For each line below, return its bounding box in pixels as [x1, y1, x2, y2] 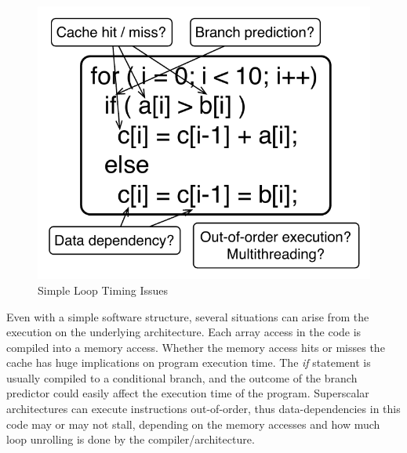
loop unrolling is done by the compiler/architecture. [6, 431, 255, 448]
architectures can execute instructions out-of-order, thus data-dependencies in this [6, 400, 401, 417]
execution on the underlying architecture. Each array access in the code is [6, 324, 362, 340]
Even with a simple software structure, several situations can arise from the [6, 308, 369, 324]
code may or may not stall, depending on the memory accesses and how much [6, 415, 380, 432]
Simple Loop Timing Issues [38, 281, 169, 298]
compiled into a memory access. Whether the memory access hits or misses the [6, 339, 385, 355]
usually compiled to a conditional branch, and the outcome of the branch [6, 369, 358, 386]
